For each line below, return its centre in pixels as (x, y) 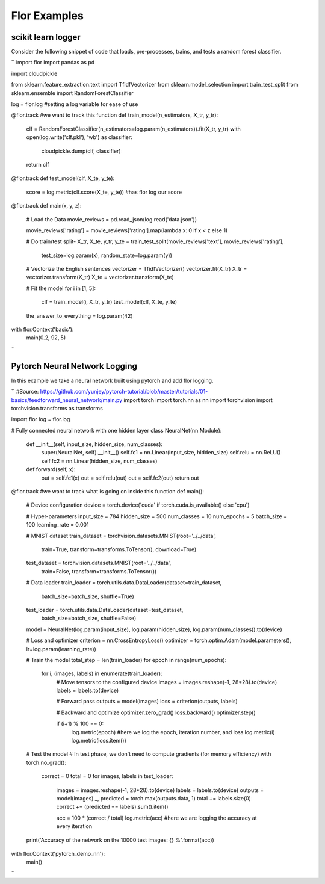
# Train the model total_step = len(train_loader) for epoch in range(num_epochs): (126, 660)
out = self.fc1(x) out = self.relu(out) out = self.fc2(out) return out (120, 478)
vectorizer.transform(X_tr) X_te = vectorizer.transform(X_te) (100, 277)
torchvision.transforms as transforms (57, 408)
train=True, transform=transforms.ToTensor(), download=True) (119, 549)
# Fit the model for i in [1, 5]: (61, 288)
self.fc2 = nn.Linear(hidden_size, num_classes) (99, 461)
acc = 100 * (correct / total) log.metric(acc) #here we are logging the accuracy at (156, 818)
